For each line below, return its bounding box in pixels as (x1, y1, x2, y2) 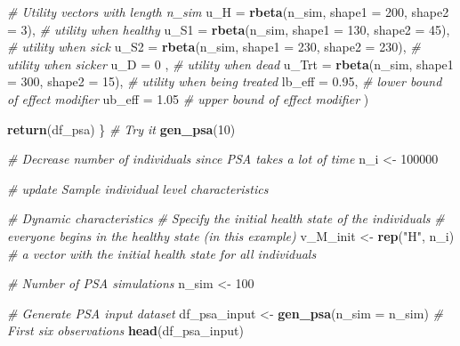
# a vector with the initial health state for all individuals (7, 244, 317, 262)
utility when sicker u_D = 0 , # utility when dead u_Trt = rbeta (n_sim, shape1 (7, 54, 454, 73)
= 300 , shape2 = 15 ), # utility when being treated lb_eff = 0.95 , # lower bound (7, 72, 442, 91)
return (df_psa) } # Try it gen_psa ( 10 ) (7, 119, 236, 138)
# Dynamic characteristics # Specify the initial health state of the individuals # (7, 209, 445, 228)
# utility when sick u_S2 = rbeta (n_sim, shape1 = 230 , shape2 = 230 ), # (7, 37, 421, 56)
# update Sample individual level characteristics (7, 179, 269, 197)
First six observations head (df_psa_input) (7, 321, 244, 340)
